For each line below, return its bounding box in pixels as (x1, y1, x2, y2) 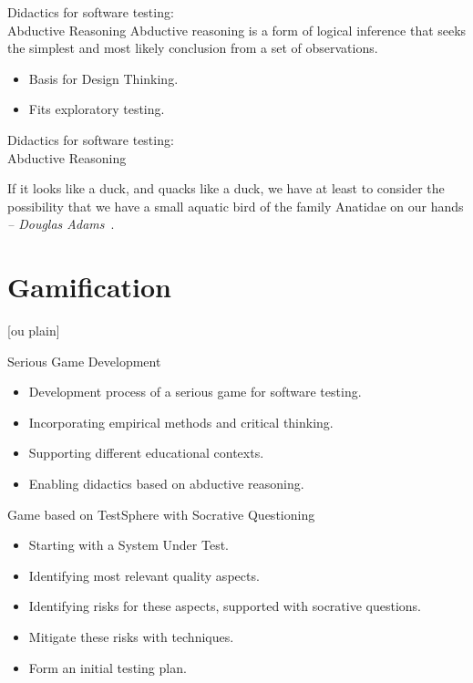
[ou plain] (7, 321, 60, 340)
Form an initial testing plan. (28, 657, 187, 677)
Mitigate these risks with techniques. (28, 627, 234, 646)
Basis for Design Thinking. (28, 68, 179, 88)
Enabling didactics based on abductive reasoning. (28, 474, 304, 493)
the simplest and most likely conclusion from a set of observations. (7, 38, 378, 57)
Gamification (7, 268, 172, 305)
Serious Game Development (7, 351, 161, 370)
